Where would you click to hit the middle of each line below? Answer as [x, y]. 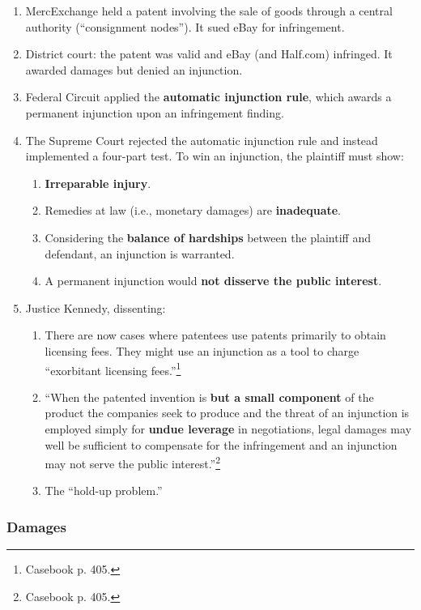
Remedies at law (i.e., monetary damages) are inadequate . [193, 210]
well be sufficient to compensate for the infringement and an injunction [221, 444]
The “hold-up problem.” [104, 491]
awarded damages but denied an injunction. [134, 69]
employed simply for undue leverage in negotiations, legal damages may [228, 428]
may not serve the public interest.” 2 [133, 462]
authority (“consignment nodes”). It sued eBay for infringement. [185, 26]
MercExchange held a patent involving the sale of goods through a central [209, 11]
